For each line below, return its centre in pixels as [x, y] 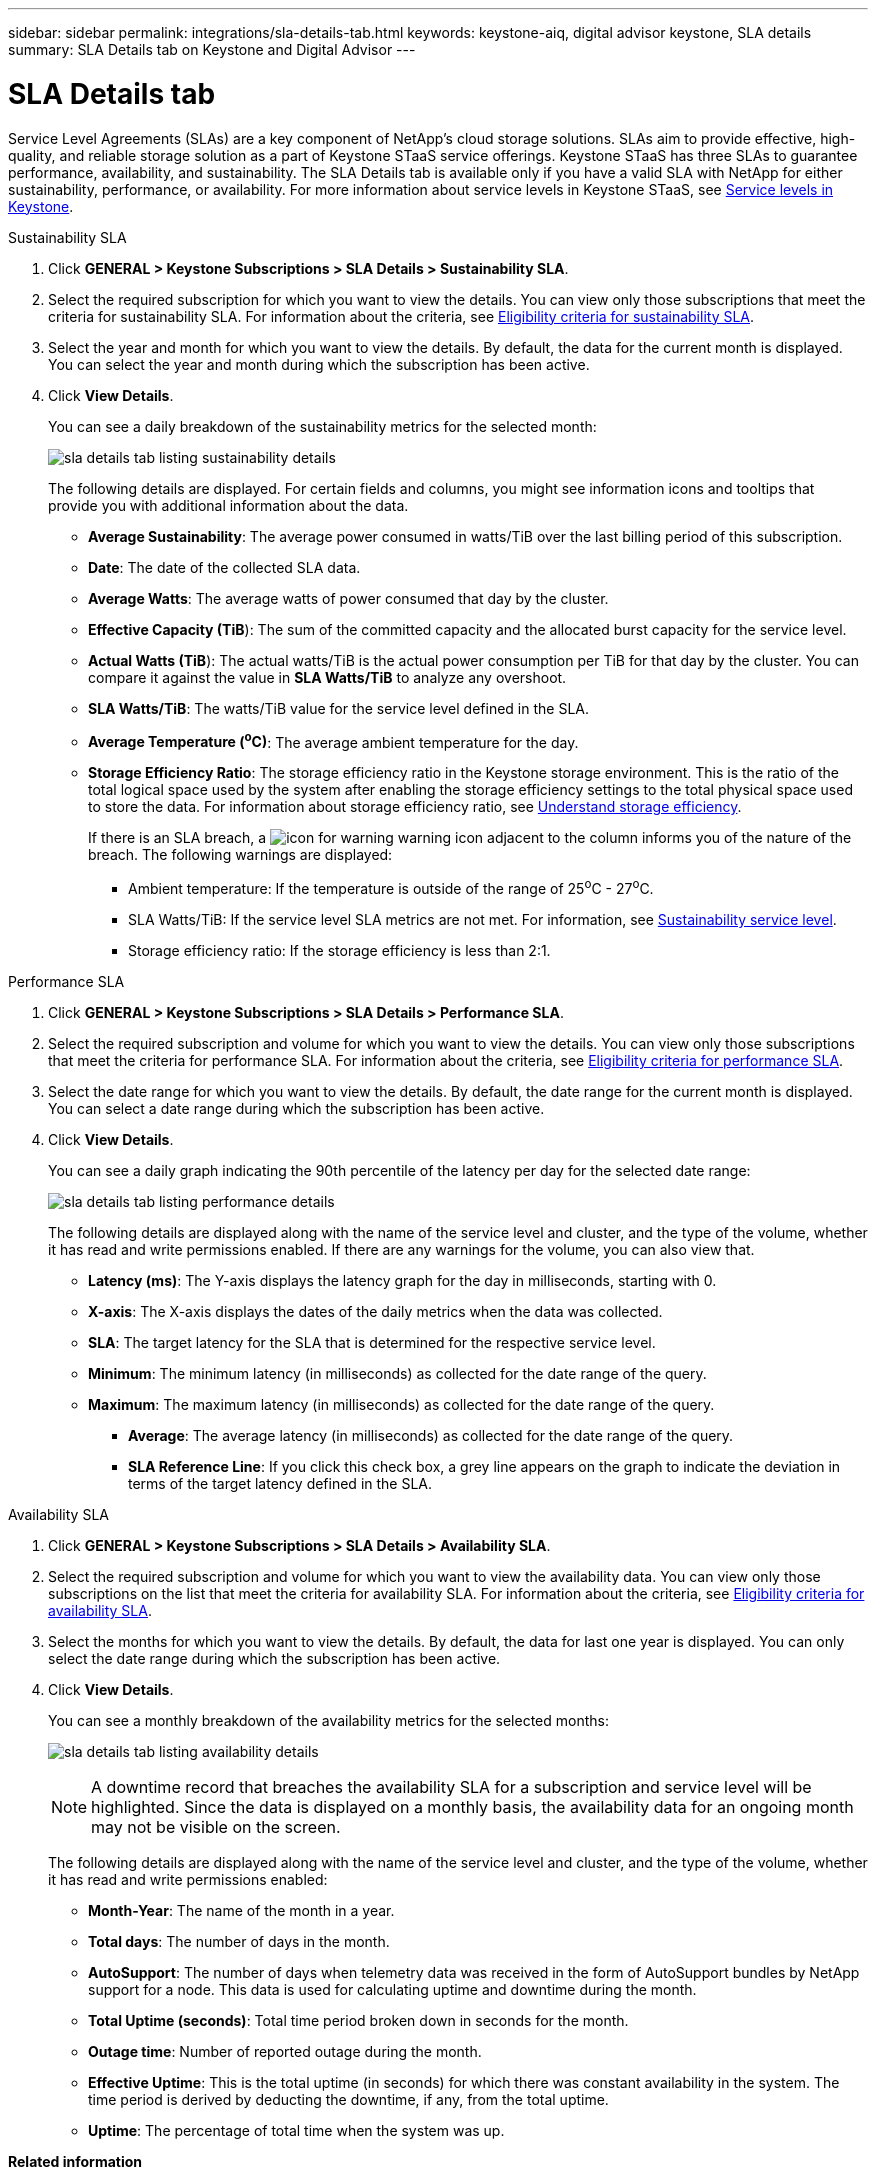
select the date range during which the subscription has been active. [274, 1658]
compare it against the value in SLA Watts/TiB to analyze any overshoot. [327, 677]
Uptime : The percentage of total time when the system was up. [296, 2130]
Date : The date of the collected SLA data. [224, 567]
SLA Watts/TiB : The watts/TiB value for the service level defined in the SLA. [338, 708]
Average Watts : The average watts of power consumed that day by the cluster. [348, 598]
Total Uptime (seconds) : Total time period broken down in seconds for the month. [358, 2020]
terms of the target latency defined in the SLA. [280, 1483]
